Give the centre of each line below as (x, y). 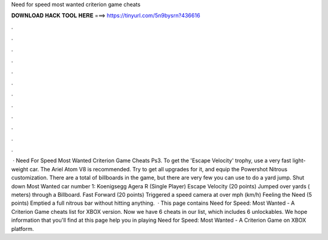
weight (20, 169)
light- (299, 160)
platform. (23, 228)
